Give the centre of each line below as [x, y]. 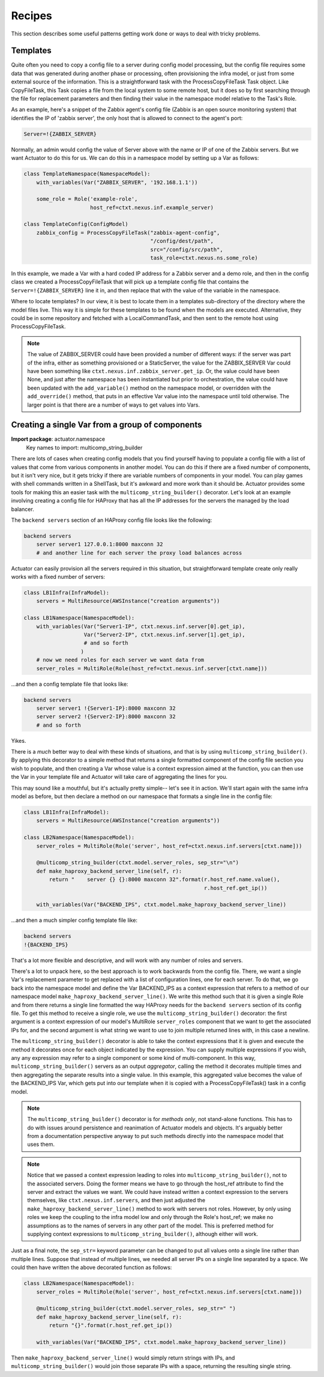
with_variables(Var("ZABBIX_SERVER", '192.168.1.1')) [117, 182]
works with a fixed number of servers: [58, 577]
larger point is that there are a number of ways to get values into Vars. [114, 405]
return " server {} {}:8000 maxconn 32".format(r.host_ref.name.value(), [164, 879]
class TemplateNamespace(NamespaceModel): [87, 174]
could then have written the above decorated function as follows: [91, 1268]
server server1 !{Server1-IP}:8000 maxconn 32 [106, 708]
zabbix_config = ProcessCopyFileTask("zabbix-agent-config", [128, 232]
